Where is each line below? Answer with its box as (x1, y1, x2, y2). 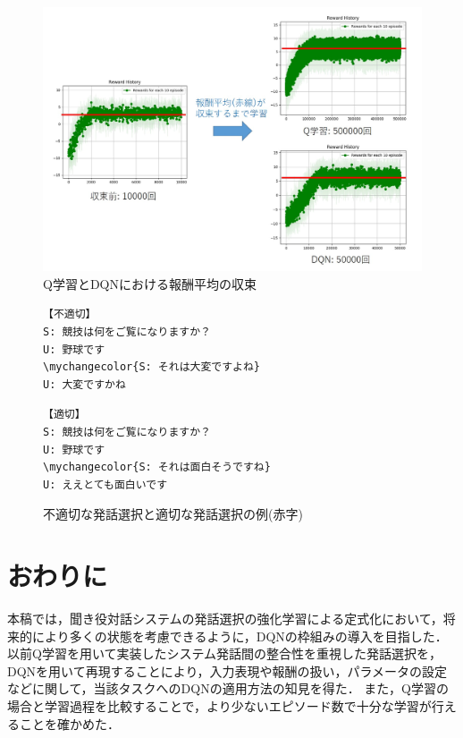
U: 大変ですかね (43, 377, 126, 391)
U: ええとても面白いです (43, 478, 168, 491)
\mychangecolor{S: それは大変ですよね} (43, 361, 261, 374)
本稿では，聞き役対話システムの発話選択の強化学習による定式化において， (7, 609, 443, 628)
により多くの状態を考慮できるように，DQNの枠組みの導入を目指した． (31, 626, 448, 645)
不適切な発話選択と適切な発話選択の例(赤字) (43, 505, 303, 523)
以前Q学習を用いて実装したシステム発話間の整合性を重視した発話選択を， (7, 644, 442, 663)
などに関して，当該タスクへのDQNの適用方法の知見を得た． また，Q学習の (7, 679, 449, 698)
